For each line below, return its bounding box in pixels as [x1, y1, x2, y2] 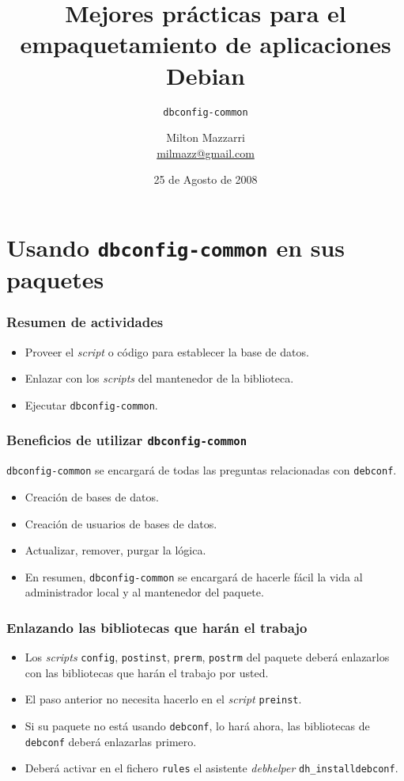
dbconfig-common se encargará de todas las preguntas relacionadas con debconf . [6, 462, 397, 478]
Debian [166, 59, 245, 91]
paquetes [6, 263, 104, 295]
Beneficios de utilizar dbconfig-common [6, 430, 247, 450]
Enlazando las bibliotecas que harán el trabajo [6, 617, 308, 637]
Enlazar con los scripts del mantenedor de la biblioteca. [25, 370, 294, 387]
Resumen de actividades [6, 312, 164, 332]
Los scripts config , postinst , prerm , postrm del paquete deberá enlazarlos [25, 649, 390, 665]
